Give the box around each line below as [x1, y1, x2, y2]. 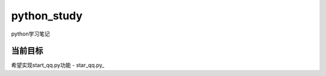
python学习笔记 [11, 30, 50, 37]
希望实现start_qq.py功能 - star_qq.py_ [11, 62, 105, 69]
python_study [11, 9, 83, 22]
